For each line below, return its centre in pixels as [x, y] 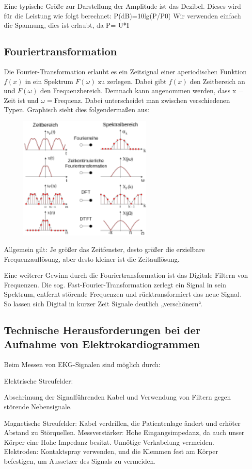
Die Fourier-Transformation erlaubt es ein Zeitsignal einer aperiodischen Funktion [125, 71]
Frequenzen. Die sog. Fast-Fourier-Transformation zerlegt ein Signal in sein [115, 284]
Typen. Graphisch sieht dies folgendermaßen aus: [77, 109]
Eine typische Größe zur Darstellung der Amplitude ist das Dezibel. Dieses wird [123, 6]
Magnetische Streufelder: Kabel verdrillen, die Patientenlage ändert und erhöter [122, 423]
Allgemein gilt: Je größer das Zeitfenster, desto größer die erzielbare [104, 249]
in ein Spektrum [49, 81]
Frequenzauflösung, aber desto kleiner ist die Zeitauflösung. [92, 259]
